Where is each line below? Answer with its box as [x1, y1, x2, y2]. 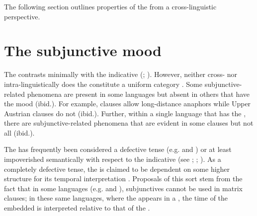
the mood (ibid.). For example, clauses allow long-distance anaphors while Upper [4, 98, 251, 109]
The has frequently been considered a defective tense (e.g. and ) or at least [4, 144, 232, 154]
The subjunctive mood [4, 40, 162, 61]
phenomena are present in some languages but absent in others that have [27, 88, 250, 99]
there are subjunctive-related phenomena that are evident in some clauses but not [4, 118, 254, 128]
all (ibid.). [4, 127, 35, 138]
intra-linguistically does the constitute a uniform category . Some [4, 78, 202, 89]
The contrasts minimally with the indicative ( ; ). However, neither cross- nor [4, 69, 238, 79]
